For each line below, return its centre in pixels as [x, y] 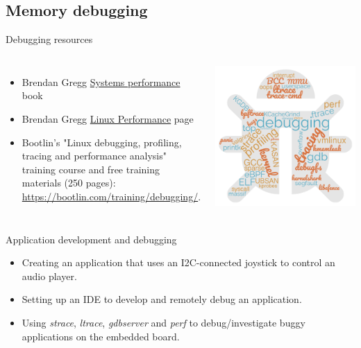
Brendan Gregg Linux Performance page [108, 118]
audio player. [49, 276]
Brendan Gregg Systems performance [101, 81]
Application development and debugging [91, 239]
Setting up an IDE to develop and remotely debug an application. [162, 299]
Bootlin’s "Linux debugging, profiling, [102, 142]
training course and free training [91, 169]
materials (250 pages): [69, 183]
